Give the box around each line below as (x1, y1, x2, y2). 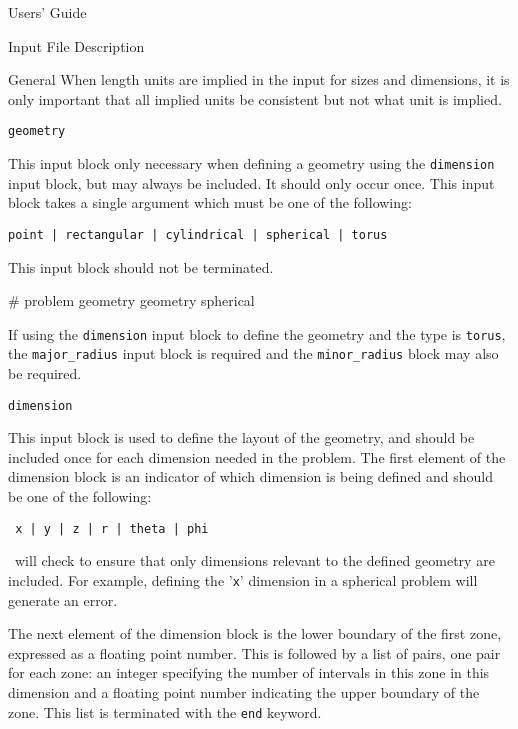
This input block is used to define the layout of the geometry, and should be (8, 427, 475, 448)
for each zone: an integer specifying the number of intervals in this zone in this (8, 662, 490, 683)
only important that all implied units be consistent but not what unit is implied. (8, 88, 502, 109)
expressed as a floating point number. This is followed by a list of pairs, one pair (8, 642, 501, 663)
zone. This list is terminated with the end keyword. (8, 701, 322, 722)
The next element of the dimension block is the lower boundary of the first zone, (8, 623, 502, 644)
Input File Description (8, 35, 145, 56)
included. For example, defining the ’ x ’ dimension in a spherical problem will (8, 569, 478, 590)
